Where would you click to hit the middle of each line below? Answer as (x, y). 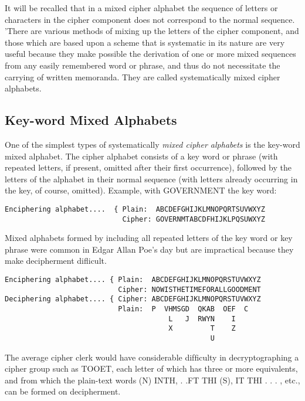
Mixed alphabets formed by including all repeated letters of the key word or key (149, 238)
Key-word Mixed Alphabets (91, 120)
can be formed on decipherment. (63, 391)
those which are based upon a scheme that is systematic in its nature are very (145, 42)
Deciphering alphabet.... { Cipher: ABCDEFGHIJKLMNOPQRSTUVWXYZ (133, 299)
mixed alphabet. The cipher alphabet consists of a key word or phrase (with (141, 156)
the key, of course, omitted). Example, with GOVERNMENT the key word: (141, 190)
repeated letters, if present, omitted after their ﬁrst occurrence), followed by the (148, 167)
